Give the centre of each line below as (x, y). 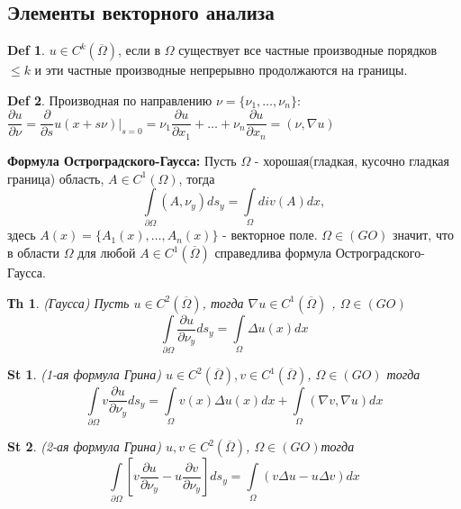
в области (34, 253)
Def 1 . (26, 50)
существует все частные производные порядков (308, 50)
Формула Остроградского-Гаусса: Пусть (122, 160)
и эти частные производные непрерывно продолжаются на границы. (221, 70)
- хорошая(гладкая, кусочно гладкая (352, 160)
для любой (107, 253)
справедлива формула (273, 253)
